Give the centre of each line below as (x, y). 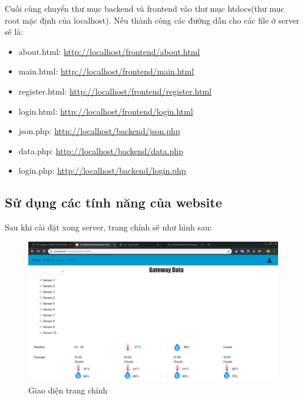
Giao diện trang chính (68, 390)
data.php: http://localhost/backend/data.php (101, 150)
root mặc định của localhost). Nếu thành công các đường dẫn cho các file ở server (152, 20)
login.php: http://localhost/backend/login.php (102, 170)
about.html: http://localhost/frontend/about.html (109, 51)
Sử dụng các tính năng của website (113, 202)
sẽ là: (14, 32)
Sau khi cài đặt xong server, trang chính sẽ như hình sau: (108, 227)
